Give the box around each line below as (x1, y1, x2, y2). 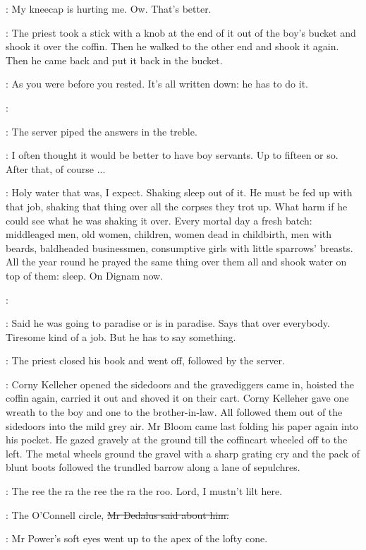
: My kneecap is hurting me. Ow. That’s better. (6, 1, 212, 16)
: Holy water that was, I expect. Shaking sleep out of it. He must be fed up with (6, 185, 353, 200)
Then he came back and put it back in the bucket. (6, 52, 223, 67)
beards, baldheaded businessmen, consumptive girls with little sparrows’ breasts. (6, 240, 353, 255)
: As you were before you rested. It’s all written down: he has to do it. (6, 76, 308, 91)
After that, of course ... (6, 161, 106, 176)
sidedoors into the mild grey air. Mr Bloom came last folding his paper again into (6, 418, 358, 433)
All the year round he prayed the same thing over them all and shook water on (6, 254, 347, 269)
